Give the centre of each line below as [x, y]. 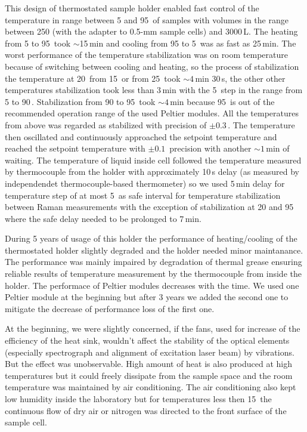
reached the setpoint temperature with [75, 148]
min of [278, 148]
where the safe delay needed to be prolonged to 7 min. [103, 218]
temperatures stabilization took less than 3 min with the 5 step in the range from [154, 90]
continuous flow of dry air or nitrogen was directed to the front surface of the [146, 410]
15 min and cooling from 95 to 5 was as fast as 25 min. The [188, 43]
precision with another [210, 148]
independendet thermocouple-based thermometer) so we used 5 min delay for [145, 183]
